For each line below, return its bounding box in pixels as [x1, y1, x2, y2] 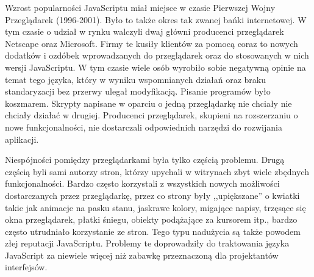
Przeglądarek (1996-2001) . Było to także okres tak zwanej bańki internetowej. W [5, 13, 307, 26]
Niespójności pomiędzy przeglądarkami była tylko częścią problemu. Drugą [5, 153, 285, 166]
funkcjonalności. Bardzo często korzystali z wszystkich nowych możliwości [5, 177, 280, 190]
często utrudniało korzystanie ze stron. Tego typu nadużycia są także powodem [5, 225, 301, 237]
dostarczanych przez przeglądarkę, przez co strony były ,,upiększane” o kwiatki [5, 189, 300, 201]
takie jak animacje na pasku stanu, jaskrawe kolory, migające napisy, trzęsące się [5, 201, 306, 214]
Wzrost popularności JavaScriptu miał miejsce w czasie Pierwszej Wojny [5, 1, 276, 13]
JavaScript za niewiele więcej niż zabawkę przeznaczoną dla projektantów [5, 248, 279, 261]
